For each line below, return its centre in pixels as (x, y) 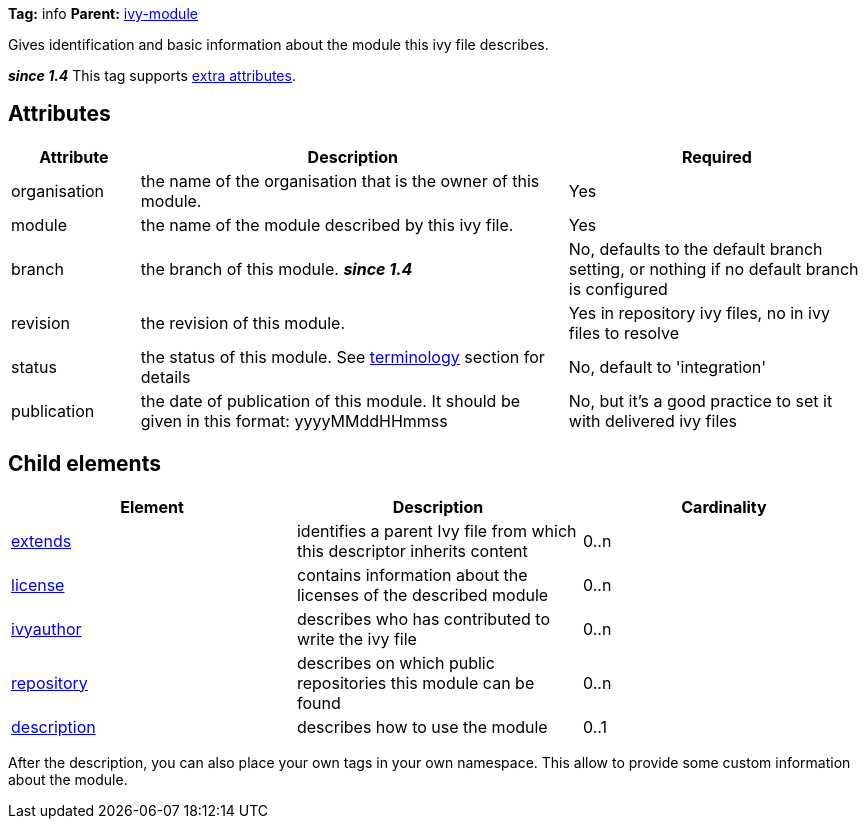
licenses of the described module (422, 594)
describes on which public (395, 662)
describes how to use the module (422, 726)
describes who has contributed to (423, 618)
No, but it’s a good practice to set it (700, 400)
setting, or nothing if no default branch (713, 268)
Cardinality (724, 506)
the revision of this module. (243, 322)
